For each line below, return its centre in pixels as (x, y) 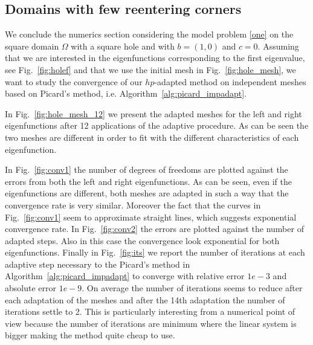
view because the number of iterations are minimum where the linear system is (151, 323)
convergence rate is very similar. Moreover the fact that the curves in (133, 205)
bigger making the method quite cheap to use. (90, 335)
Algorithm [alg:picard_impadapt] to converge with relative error (125, 276)
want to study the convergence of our (74, 81)
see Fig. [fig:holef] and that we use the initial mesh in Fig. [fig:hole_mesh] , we (150, 69)
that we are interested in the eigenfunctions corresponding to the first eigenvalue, (155, 58)
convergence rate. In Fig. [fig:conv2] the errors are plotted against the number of (154, 229)
